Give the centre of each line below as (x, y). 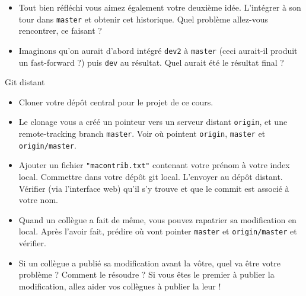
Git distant (25, 82)
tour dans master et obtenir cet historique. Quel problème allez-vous (143, 19)
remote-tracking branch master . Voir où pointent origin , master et (142, 133)
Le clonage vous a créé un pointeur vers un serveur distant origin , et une (153, 122)
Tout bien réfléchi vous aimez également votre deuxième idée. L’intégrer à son (160, 7)
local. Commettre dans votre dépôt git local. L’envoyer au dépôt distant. (151, 176)
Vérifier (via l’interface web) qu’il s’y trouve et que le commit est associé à (154, 188)
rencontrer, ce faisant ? (60, 30)
